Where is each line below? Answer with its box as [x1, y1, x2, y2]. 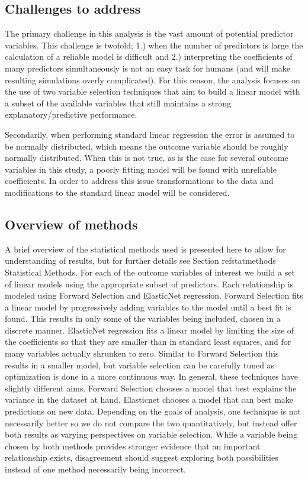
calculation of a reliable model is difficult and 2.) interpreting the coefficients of [5, 50, 293, 63]
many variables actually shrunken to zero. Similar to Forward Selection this [5, 347, 279, 360]
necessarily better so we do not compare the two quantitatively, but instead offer [5, 416, 297, 429]
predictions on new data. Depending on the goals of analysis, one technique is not [5, 405, 301, 417]
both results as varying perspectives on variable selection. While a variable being [5, 428, 298, 441]
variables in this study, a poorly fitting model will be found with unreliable [5, 163, 277, 175]
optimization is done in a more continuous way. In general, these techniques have [5, 370, 299, 383]
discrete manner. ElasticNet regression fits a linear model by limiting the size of [5, 323, 294, 336]
